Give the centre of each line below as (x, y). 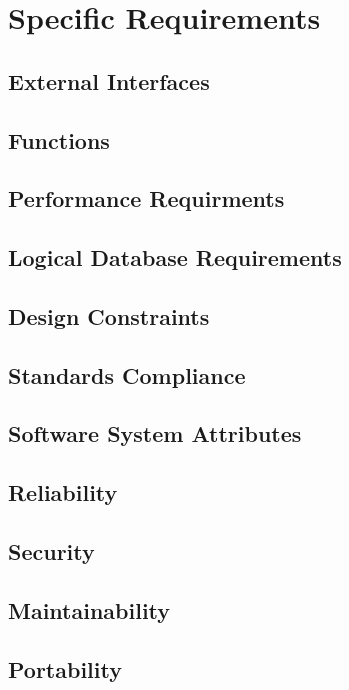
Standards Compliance (127, 374)
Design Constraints (109, 315)
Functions (59, 139)
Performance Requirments (146, 198)
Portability (65, 668)
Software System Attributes (155, 433)
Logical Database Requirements (175, 257)
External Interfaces (109, 80)
